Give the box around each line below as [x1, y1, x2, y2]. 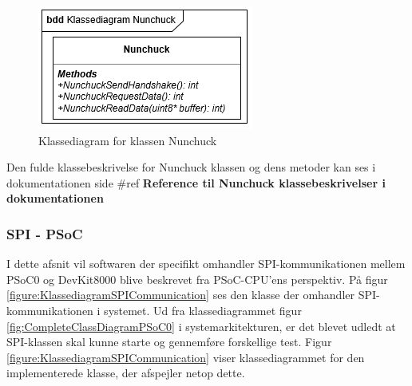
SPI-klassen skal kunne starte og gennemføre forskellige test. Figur [6, 333, 332, 350]
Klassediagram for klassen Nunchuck [38, 132, 217, 148]
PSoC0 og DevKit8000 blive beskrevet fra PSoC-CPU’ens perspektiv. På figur [6, 270, 388, 287]
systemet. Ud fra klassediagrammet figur [104, 301, 302, 318]
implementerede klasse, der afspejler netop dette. [6, 364, 245, 381]
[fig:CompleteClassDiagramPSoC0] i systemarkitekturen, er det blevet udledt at [6, 317, 396, 334]
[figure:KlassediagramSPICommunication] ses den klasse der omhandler [6, 286, 355, 303]
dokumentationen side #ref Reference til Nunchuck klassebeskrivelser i [6, 174, 386, 191]
